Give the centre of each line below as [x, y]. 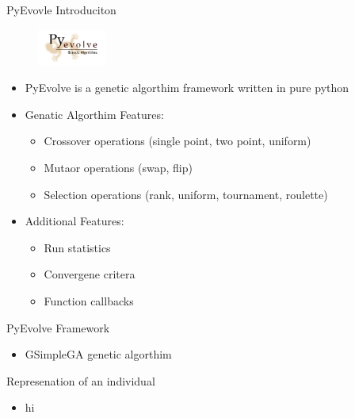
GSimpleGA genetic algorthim [98, 354]
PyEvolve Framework [58, 327]
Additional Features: [74, 221]
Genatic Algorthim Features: [94, 114]
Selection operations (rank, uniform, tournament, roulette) [186, 194]
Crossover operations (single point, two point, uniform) [177, 141]
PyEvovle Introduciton [61, 10]
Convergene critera [90, 274]
